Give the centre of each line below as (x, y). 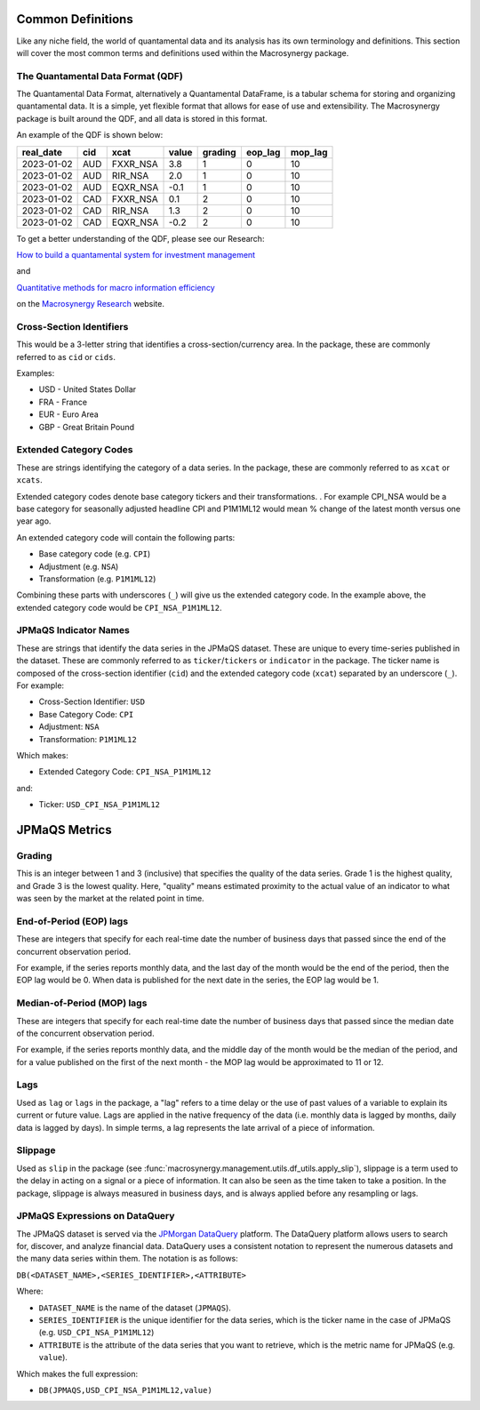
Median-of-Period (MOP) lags (82, 1003)
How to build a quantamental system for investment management (136, 255)
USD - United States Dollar (88, 389)
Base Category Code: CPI (86, 714)
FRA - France (63, 402)
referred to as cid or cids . (66, 357)
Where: (30, 1291)
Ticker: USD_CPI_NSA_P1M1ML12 (99, 805)
